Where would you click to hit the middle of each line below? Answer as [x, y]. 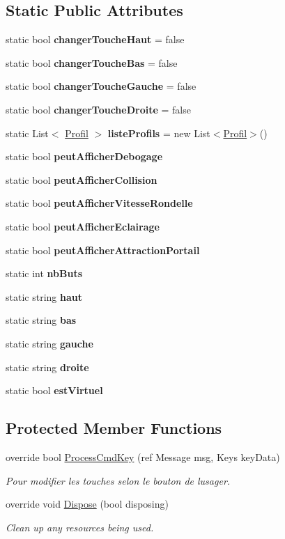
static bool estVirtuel [54, 390]
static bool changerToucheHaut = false [95, 39]
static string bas [41, 320]
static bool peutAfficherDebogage [84, 156]
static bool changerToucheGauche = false [101, 86]
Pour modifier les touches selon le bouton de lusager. [118, 480]
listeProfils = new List [159, 133]
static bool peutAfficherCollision [82, 179]
